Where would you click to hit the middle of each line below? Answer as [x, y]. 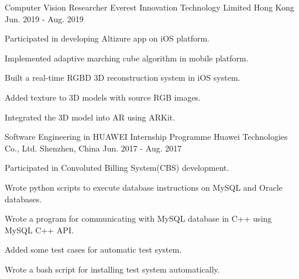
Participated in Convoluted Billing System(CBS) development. [117, 168]
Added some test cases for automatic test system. [93, 249]
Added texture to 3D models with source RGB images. [103, 97]
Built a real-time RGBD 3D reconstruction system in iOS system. [123, 77]
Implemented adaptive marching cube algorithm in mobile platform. [127, 58]
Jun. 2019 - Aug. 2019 [44, 18]
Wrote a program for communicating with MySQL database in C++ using [138, 218]
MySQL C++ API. [39, 230]
